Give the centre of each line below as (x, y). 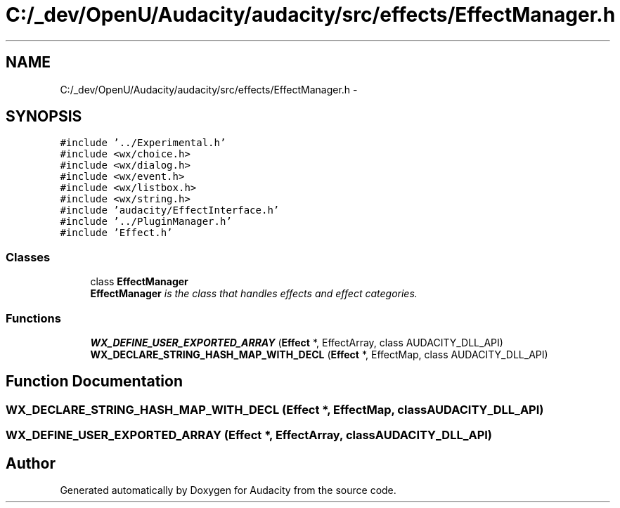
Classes (28, 257)
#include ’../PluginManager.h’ (146, 222)
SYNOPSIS (44, 117)
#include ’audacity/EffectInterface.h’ (170, 210)
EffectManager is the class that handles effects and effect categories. (254, 294)
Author (31, 463)
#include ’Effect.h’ (116, 233)
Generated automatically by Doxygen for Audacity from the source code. (228, 490)
